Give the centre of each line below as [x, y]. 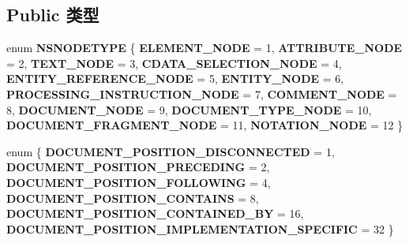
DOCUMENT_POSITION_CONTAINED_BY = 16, [155, 213]
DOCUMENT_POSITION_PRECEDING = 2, [138, 167]
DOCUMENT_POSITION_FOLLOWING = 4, [139, 182]
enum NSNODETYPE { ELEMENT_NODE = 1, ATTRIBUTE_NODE [204, 48]
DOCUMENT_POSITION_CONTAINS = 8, [133, 198]
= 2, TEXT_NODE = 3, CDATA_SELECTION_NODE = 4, [174, 63]
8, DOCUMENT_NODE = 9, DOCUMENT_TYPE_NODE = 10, [189, 109]
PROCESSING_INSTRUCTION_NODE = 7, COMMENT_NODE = [202, 93]
